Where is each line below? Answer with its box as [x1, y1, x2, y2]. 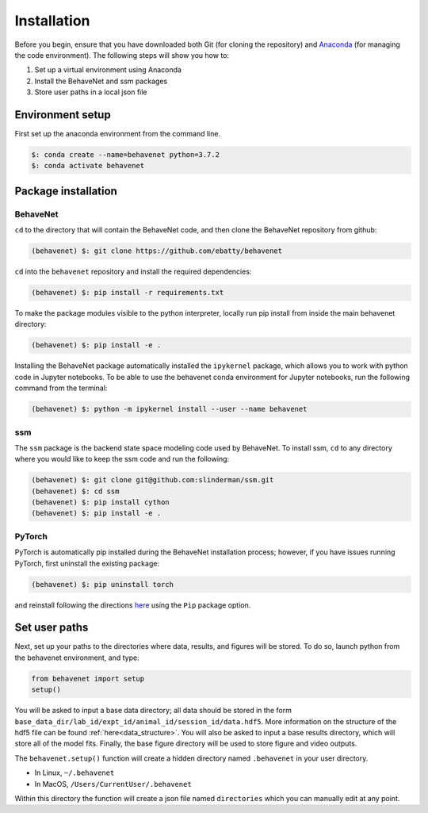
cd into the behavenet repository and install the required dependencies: [14, 267, 252, 277]
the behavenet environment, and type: [14, 653, 139, 662]
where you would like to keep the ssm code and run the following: [14, 454, 230, 464]
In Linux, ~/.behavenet [34, 768, 115, 777]
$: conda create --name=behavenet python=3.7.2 [31, 151, 220, 159]
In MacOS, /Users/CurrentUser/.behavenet [34, 779, 192, 788]
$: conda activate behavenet [31, 161, 145, 171]
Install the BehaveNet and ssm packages [34, 76, 168, 86]
